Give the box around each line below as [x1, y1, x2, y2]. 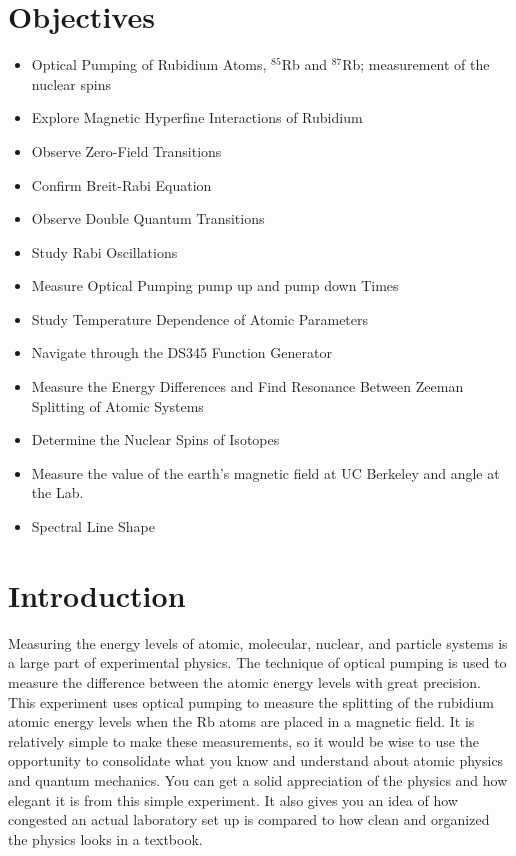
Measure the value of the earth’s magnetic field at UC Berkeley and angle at [31, 462, 500, 483]
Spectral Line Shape [31, 516, 155, 537]
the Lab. [31, 482, 84, 503]
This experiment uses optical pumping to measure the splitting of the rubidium [8, 691, 494, 712]
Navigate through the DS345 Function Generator [31, 342, 332, 363]
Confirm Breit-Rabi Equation [31, 174, 212, 195]
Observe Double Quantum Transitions [31, 208, 265, 229]
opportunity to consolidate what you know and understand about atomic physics [8, 750, 504, 771]
